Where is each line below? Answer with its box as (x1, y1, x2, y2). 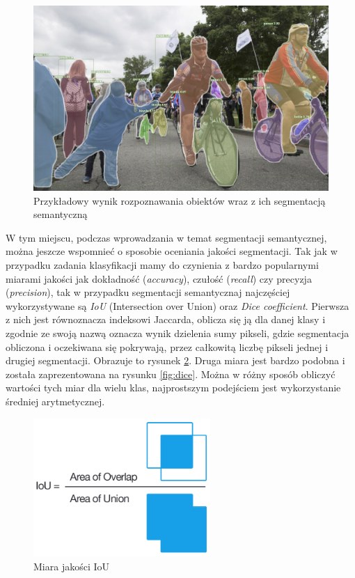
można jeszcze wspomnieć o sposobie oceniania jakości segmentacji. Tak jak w (6, 244, 338, 258)
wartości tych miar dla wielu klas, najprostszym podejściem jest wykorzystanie (6, 380, 341, 395)
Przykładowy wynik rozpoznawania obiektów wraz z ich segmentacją (33, 193, 326, 208)
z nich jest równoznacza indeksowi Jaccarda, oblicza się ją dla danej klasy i (6, 312, 326, 327)
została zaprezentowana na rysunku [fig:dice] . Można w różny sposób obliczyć (6, 366, 336, 381)
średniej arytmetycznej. (6, 393, 105, 408)
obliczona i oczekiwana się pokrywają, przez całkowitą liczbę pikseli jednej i (6, 339, 329, 354)
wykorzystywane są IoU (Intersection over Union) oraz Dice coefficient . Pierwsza (6, 298, 349, 313)
